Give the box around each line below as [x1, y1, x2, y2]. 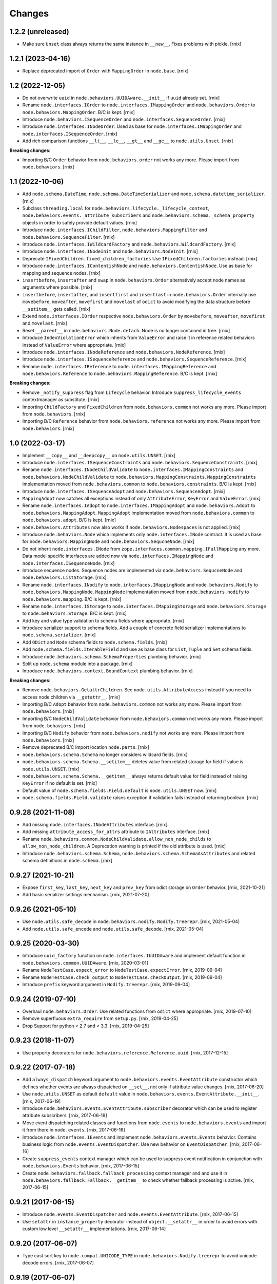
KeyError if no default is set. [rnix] [22, 780, 97, 786]
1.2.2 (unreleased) [9, 27, 69, 36]
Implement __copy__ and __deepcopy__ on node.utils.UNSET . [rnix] [22, 452, 175, 458]
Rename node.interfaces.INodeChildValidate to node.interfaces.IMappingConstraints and [22, 466, 244, 473]
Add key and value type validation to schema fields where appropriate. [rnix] [22, 617, 184, 624]
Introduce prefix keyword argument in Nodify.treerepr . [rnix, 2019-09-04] [22, 981, 190, 987]
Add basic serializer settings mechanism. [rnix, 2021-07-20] [22, 892, 149, 898]
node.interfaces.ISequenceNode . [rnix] [22, 560, 115, 566]
